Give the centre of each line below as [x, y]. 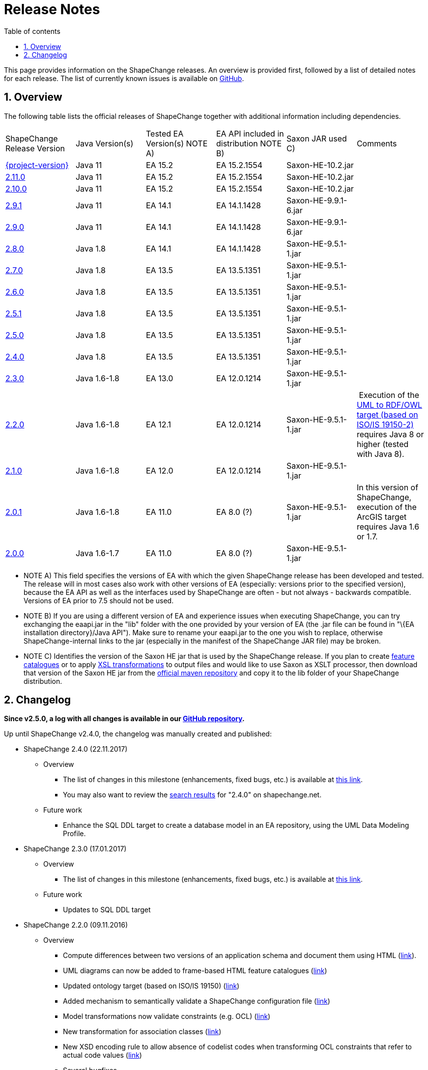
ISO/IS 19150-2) [385, 424]
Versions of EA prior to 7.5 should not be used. [99, 600]
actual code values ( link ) [102, 1055]
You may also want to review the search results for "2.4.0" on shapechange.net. [192, 795]
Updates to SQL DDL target [107, 910]
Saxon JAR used [316, 138]
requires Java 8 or [390, 434]
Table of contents [32, 31]
